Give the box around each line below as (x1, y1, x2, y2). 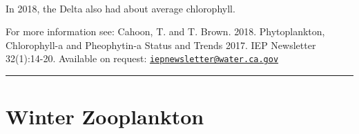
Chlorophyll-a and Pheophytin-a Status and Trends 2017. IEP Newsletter (6, 37, 316, 52)
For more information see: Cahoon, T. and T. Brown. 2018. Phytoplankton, (6, 24, 325, 39)
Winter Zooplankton (6, 102, 204, 131)
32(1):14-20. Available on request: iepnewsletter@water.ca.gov (6, 51, 279, 66)
